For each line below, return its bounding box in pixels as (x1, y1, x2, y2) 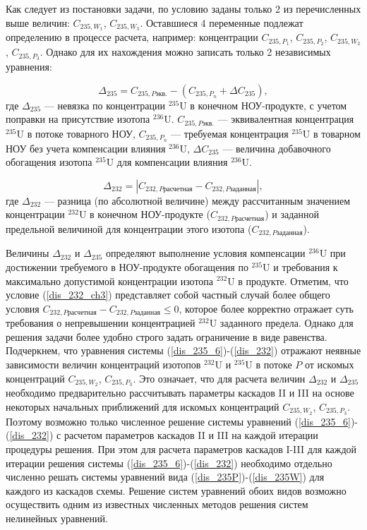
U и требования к (263, 259, 338, 274)
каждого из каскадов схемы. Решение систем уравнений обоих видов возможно (6, 483, 347, 498)
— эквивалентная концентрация (217, 112, 354, 126)
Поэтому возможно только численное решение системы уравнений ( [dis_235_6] (6, 414, 351, 428)
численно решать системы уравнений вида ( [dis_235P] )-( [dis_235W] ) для (6, 469, 325, 484)
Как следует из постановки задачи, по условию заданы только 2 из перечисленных (6, 1, 361, 16)
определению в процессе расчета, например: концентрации (6, 30, 258, 44)
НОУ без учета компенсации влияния (6, 140, 166, 155)
